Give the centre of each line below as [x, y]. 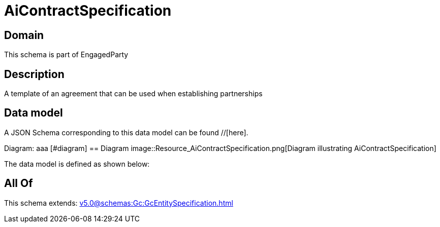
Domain [24, 35]
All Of [19, 183]
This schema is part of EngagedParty [66, 55]
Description [34, 74]
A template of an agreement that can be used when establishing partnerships [133, 94]
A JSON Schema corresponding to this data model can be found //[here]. [126, 132]
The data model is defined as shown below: [77, 164]
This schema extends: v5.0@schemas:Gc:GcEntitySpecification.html [119, 203]
